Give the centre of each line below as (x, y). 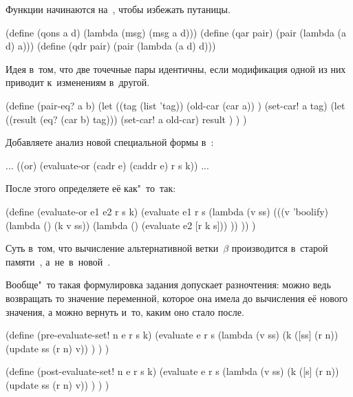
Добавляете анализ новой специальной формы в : (110, 142)
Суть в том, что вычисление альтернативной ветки (112, 248)
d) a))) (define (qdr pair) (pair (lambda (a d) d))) (111, 46)
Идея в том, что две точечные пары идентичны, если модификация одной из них (176, 68)
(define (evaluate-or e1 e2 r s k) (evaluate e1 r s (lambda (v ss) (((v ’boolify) (167, 211)
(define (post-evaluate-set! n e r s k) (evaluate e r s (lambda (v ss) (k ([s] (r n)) (172, 371)
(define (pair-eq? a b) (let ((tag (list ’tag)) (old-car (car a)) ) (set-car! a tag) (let (175, 105)
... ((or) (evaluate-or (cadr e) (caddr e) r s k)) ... (107, 165)
